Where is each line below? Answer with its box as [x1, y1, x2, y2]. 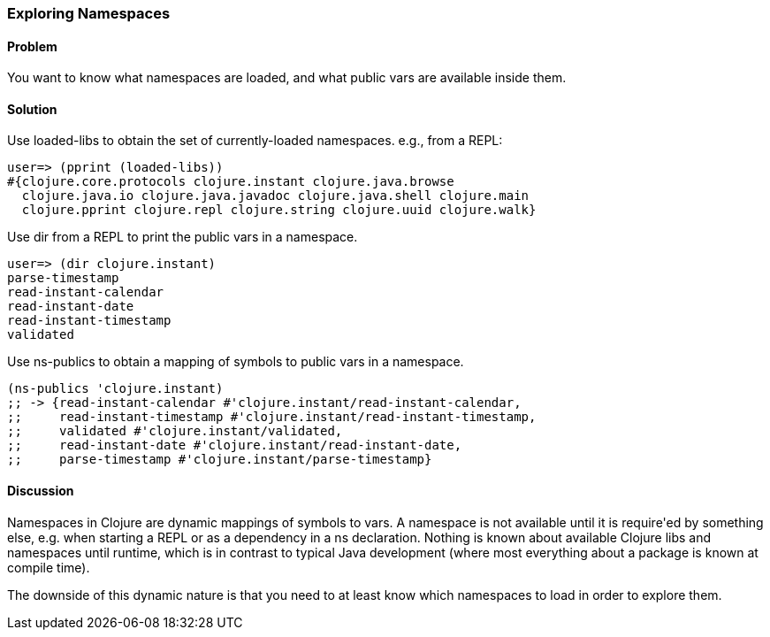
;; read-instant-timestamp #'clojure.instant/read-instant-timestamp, [7, 410, 537, 425]
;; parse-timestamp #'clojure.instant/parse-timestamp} [7, 452, 432, 467]
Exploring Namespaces [7, 4, 171, 22]
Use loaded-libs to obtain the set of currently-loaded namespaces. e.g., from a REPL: [7, 133, 503, 149]
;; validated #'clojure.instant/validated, [7, 424, 343, 439]
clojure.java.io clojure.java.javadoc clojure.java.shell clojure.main [21, 188, 530, 203]
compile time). [7, 559, 90, 575]
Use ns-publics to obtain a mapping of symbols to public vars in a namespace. [7, 354, 464, 370]
